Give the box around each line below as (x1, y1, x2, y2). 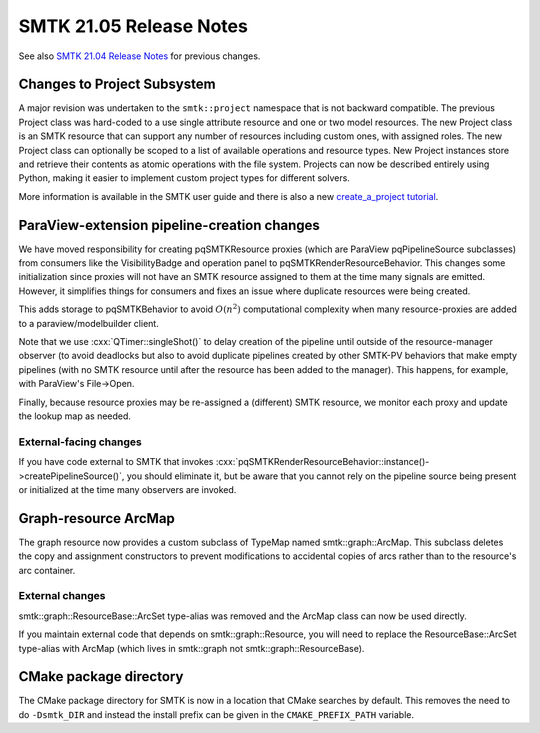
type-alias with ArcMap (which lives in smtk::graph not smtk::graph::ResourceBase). (18, 642, 365, 654)
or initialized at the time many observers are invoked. (18, 483, 237, 495)
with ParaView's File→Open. (18, 378, 135, 390)
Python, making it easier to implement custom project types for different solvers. (18, 172, 350, 184)
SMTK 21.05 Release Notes (18, 15, 249, 37)
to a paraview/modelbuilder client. (18, 317, 159, 329)
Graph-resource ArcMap (18, 510, 175, 527)
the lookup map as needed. (18, 410, 132, 422)
